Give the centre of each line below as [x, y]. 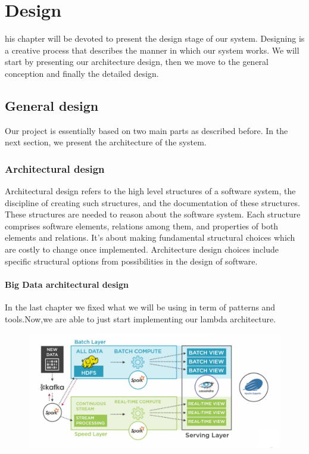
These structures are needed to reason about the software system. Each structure [153, 214]
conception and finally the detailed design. [82, 73]
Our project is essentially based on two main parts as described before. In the [146, 130]
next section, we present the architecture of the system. [106, 142]
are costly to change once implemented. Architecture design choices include [142, 249]
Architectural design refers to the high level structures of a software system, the [150, 191]
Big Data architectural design [67, 284]
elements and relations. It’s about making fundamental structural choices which [150, 237]
